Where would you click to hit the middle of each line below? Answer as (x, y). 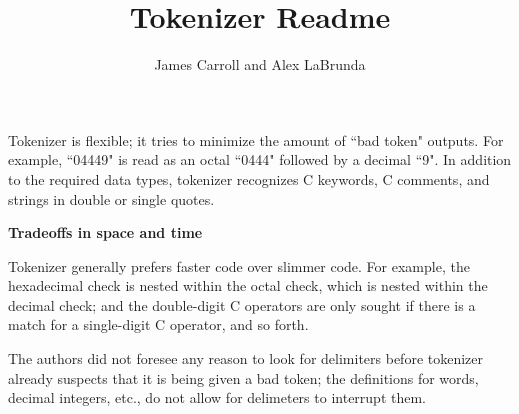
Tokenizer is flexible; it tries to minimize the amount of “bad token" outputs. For (256, 139)
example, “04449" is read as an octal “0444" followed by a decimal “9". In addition (260, 159)
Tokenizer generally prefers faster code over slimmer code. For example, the (239, 265)
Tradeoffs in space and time (105, 232)
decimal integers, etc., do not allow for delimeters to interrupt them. (217, 397)
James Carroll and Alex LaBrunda (260, 64)
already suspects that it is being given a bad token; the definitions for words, (243, 377)
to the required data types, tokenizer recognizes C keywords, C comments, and (249, 178)
